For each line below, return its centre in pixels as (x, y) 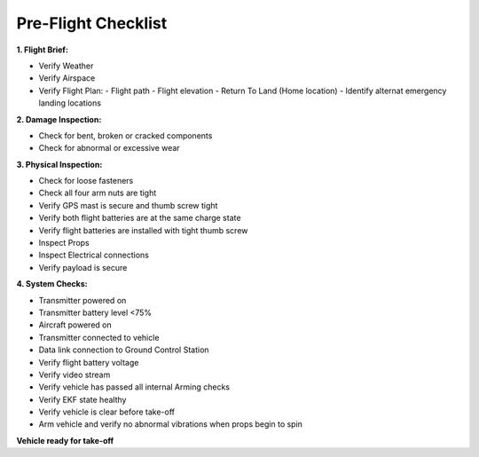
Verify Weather (66, 66)
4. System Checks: (52, 284)
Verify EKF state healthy (82, 399)
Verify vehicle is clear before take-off (107, 412)
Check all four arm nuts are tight (98, 193)
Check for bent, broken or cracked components (126, 135)
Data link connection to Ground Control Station (124, 350)
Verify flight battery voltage (89, 362)
